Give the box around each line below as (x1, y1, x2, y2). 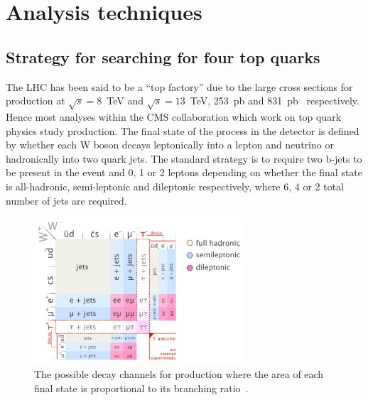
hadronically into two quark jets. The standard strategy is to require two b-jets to (6, 151, 362, 166)
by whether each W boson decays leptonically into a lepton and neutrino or (6, 137, 334, 152)
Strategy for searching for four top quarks (6, 45, 320, 67)
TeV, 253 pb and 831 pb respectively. (190, 93, 359, 108)
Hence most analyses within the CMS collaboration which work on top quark (6, 109, 342, 124)
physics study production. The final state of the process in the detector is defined (6, 123, 359, 138)
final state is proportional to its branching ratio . (34, 380, 249, 395)
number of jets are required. (6, 193, 127, 207)
